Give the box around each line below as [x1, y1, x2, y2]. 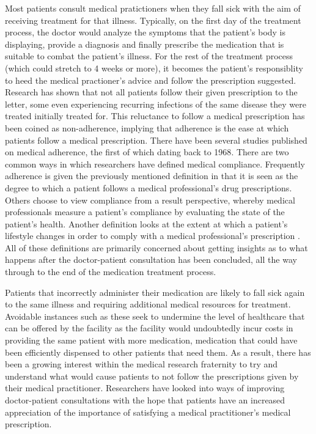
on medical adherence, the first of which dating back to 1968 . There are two [5, 145, 289, 158]
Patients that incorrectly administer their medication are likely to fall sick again [5, 285, 305, 298]
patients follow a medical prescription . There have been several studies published [5, 133, 307, 146]
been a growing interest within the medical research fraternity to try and [5, 358, 278, 370]
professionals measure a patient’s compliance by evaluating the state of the [5, 205, 285, 218]
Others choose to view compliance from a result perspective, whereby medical [5, 193, 295, 206]
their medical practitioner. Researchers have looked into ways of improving [5, 381, 285, 394]
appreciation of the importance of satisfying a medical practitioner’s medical [5, 405, 291, 418]
